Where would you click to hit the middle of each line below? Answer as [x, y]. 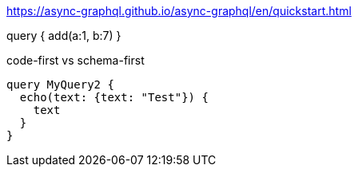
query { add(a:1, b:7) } [64, 35]
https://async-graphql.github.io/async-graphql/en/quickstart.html [179, 11]
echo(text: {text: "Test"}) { [114, 97]
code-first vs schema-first [76, 60]
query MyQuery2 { [60, 85]
